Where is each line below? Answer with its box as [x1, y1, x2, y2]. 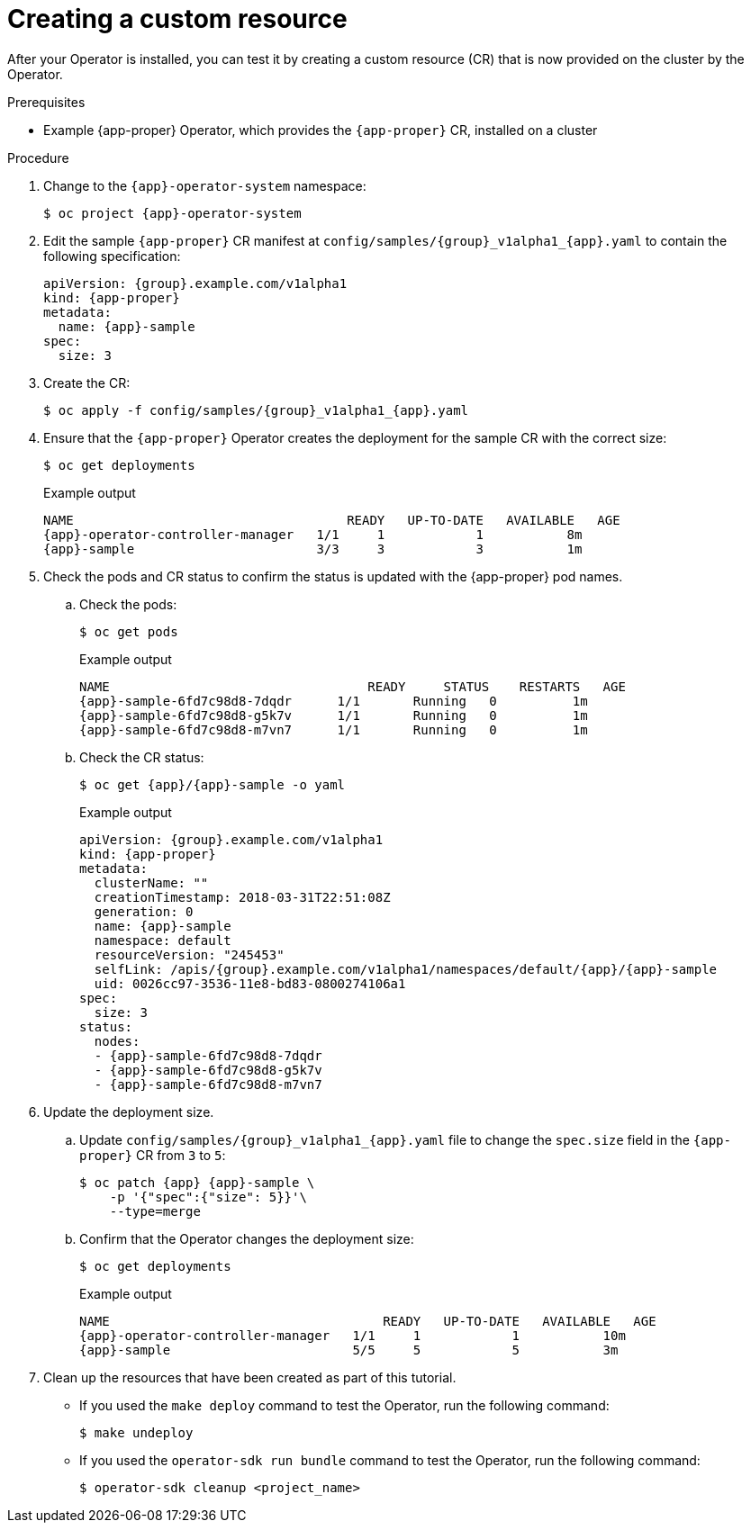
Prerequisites [7, 94, 86, 110]
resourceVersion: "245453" [94, 947, 285, 962]
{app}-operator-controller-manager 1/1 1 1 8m [43, 526, 583, 542]
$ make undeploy [79, 1425, 194, 1440]
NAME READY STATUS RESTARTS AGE [79, 679, 626, 694]
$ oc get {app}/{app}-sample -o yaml [79, 777, 346, 792]
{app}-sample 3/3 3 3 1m [43, 541, 583, 556]
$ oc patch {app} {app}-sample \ [79, 1174, 315, 1190]
